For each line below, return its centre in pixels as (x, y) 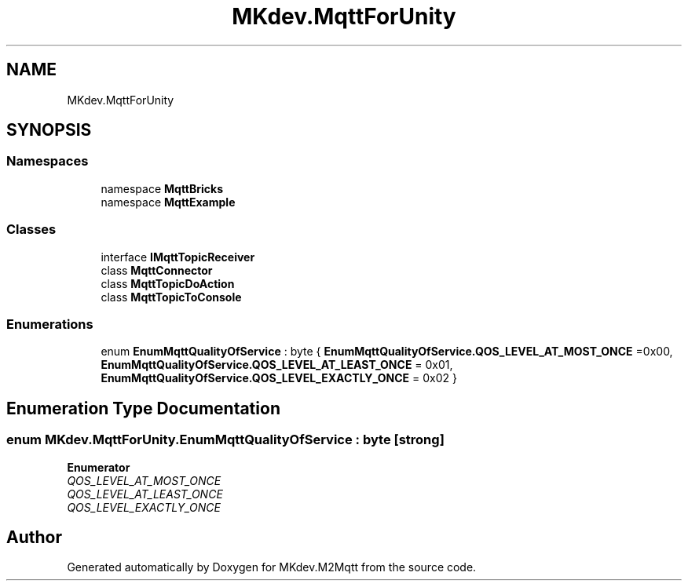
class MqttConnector (157, 270)
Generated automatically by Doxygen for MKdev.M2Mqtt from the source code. (272, 567)
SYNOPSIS (49, 130)
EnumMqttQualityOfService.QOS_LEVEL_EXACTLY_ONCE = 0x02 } (279, 378)
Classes (31, 230)
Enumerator (99, 467)
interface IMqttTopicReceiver (178, 257)
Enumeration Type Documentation (143, 408)
